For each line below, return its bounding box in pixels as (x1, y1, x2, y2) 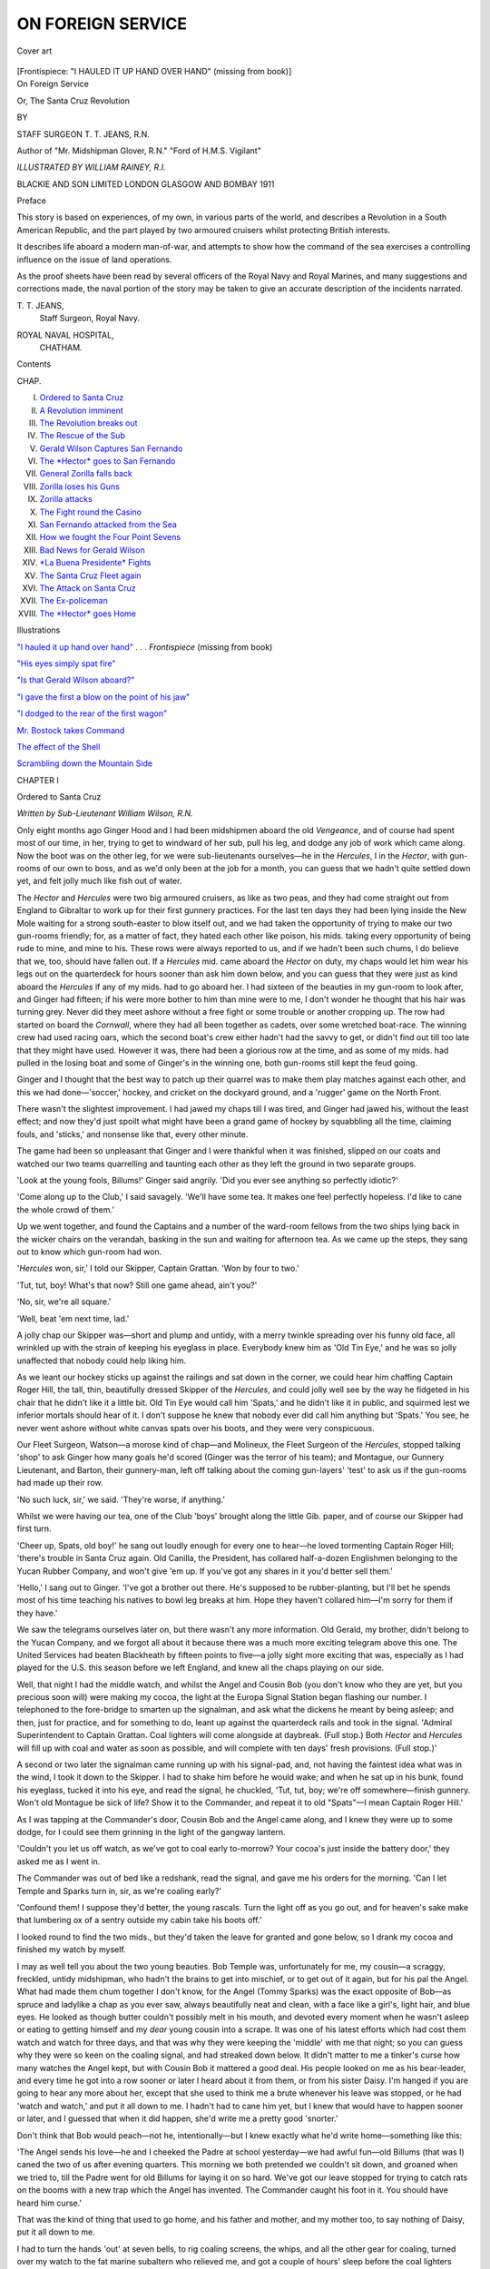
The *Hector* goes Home (39, 608, 136, 619)
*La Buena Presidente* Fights (39, 557, 152, 568)
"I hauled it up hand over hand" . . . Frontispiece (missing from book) (16, 641, 273, 653)
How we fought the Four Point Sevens (39, 532, 181, 543)
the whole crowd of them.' (16, 1203, 115, 1215)
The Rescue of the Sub (39, 430, 126, 441)
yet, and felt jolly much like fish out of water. (16, 876, 182, 887)
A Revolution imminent (39, 405, 124, 416)
